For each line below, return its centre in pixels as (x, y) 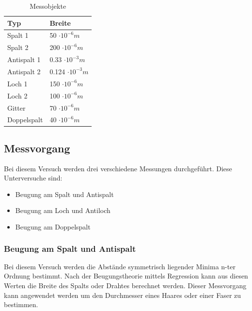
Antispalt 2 (24, 71)
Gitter (16, 107)
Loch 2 (17, 95)
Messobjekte (48, 6)
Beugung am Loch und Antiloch (63, 210)
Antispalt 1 (24, 59)
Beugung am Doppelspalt (53, 227)
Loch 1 (17, 83)
